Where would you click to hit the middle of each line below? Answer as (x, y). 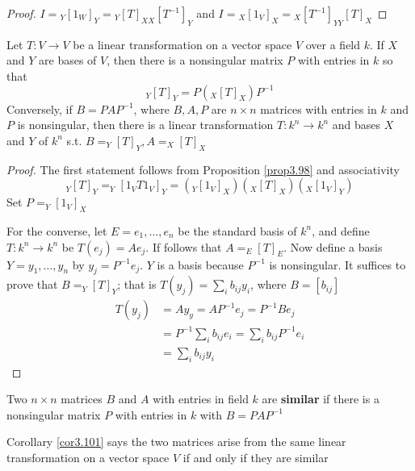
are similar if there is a (321, 399)
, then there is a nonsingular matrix (195, 60)
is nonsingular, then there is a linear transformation (145, 125)
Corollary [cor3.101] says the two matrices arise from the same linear (176, 442)
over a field (333, 44)
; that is (137, 284)
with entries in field (201, 399)
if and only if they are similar (256, 457)
